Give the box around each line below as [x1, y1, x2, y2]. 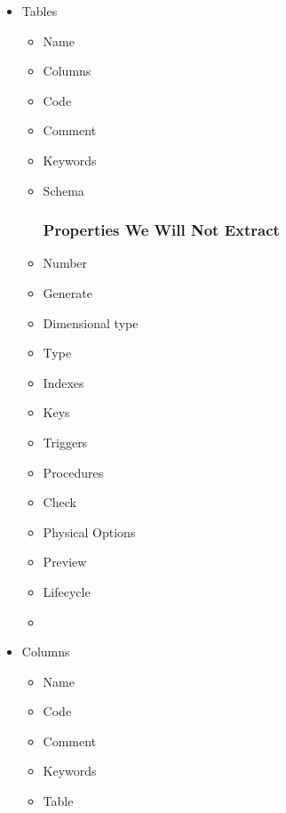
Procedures [43, 463, 104, 481]
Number [43, 254, 88, 272]
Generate [43, 283, 92, 302]
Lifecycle [43, 582, 91, 600]
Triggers [43, 432, 88, 451]
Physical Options [43, 522, 136, 541]
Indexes [43, 373, 84, 391]
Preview [43, 552, 87, 571]
